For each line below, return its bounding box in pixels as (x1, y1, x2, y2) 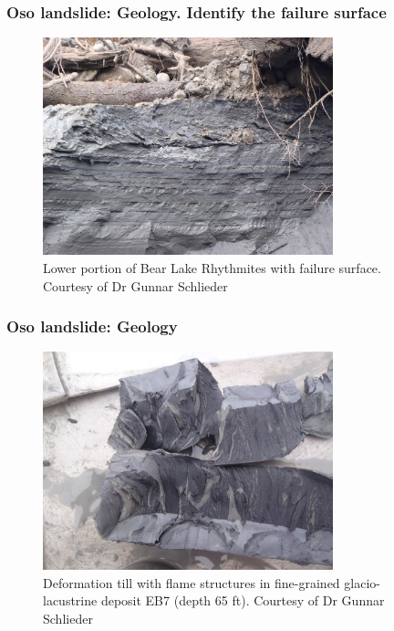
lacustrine (43, 591, 98, 610)
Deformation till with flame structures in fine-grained (43, 573, 340, 592)
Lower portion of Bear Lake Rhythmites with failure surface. (43, 258, 381, 277)
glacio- (344, 573, 380, 592)
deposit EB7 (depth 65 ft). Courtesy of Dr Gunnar (100, 591, 385, 610)
